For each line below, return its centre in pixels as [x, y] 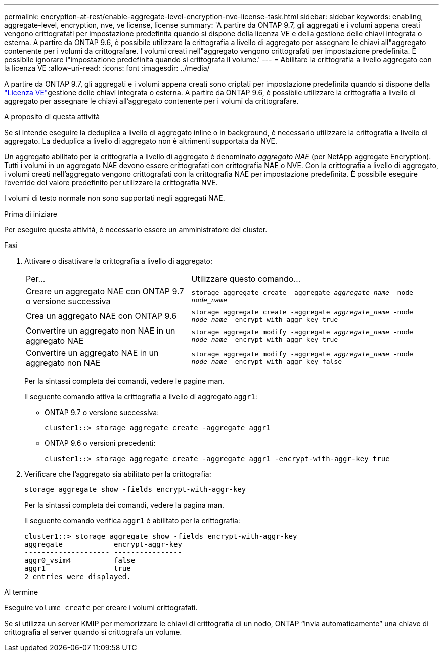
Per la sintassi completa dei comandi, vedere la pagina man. [124, 505]
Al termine [21, 592]
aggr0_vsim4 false [80, 560]
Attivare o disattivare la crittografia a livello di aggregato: [119, 261]
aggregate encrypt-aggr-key [103, 544]
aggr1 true [78, 568]
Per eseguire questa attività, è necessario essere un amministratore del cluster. [136, 230]
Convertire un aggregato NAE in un [92, 353]
